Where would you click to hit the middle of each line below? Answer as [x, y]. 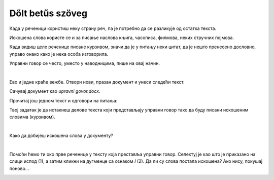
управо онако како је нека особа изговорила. [59, 54]
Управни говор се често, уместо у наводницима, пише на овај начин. [84, 63]
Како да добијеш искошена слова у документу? [61, 136]
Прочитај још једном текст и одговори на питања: [63, 100]
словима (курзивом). [32, 117]
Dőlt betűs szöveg [48, 13]
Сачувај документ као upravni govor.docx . [55, 91]
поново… [19, 168]
